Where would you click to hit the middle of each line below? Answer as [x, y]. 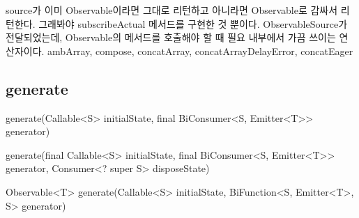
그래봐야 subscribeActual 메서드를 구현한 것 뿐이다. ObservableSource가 [193, 23]
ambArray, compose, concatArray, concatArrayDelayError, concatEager [200, 50]
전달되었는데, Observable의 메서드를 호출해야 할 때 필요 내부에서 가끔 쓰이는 [171, 37]
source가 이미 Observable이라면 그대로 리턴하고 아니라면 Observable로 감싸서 [172, 10]
